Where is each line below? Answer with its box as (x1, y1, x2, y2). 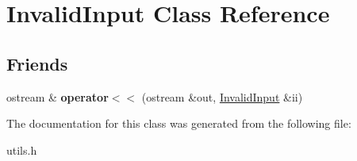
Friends (6, 51, 68, 75)
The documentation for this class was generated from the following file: (6, 115, 351, 132)
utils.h (6, 141, 37, 158)
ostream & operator (6, 88, 109, 105)
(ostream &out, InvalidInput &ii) (141, 88, 303, 105)
